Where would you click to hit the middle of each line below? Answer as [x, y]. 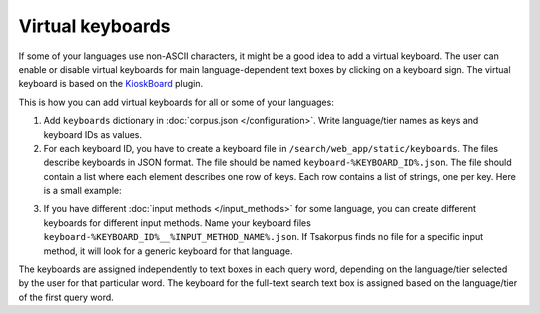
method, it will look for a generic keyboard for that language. [168, 251]
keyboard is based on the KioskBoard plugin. [111, 84]
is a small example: [82, 191]
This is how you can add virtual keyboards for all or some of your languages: [176, 102]
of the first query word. [66, 297]
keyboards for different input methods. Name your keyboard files [177, 222]
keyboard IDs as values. [93, 134]
